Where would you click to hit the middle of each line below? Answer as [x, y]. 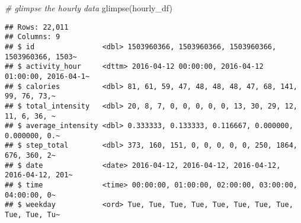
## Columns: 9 [33, 37]
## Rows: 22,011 [37, 27]
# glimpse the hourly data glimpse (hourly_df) [89, 8]
